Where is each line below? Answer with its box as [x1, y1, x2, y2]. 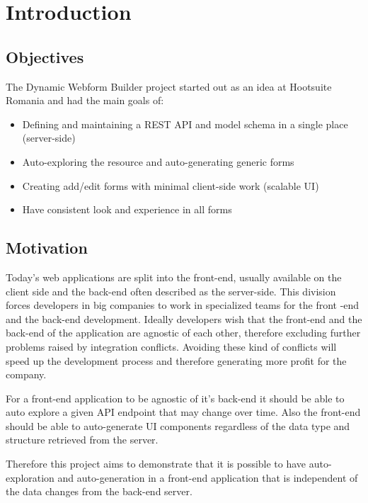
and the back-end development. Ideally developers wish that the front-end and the [6, 311, 362, 326]
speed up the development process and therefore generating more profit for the [6, 353, 347, 368]
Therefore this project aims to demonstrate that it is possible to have [6, 456, 306, 471]
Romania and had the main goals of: [6, 93, 164, 108]
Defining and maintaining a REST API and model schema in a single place [22, 116, 348, 131]
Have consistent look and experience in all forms [22, 202, 232, 217]
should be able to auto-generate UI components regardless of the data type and [6, 418, 350, 433]
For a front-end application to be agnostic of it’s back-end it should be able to [6, 390, 345, 405]
